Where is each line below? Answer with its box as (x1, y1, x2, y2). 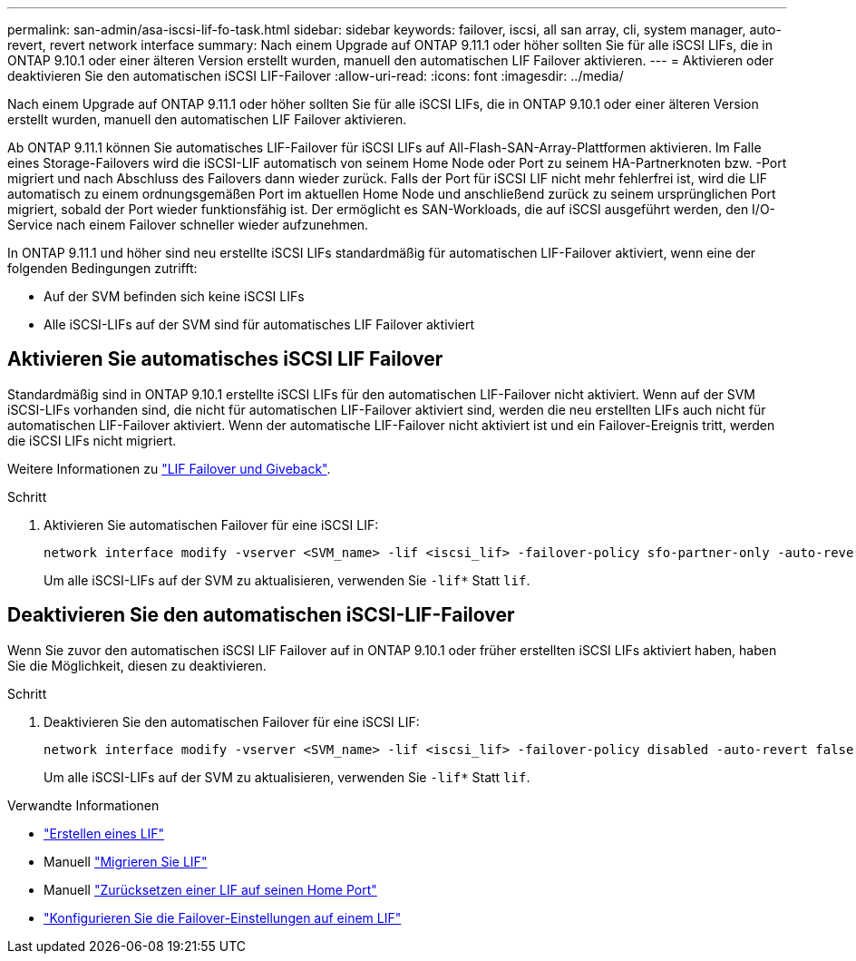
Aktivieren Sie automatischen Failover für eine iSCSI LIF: (44, 516, 379, 533)
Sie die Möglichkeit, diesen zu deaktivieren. (7, 657, 267, 673)
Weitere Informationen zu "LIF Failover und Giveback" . (7, 460, 331, 476)
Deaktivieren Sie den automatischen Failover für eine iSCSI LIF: (44, 713, 420, 730)
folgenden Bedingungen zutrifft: (7, 260, 198, 276)
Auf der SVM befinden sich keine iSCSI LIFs (44, 289, 305, 304)
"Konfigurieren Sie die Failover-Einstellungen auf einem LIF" (44, 909, 402, 926)
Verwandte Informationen (7, 797, 160, 813)
